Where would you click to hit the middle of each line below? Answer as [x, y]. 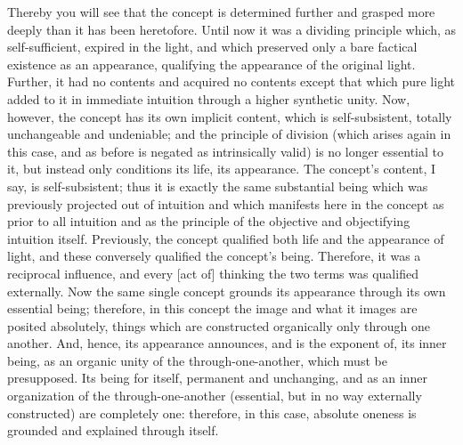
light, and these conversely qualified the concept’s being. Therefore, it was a [214, 256]
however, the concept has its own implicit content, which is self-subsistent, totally [230, 116]
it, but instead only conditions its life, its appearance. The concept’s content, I [222, 169]
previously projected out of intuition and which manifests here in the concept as [226, 203]
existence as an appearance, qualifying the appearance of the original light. [211, 64]
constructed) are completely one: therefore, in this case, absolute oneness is [212, 413]
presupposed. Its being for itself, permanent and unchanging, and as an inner [217, 378]
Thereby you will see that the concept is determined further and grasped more [221, 12]
